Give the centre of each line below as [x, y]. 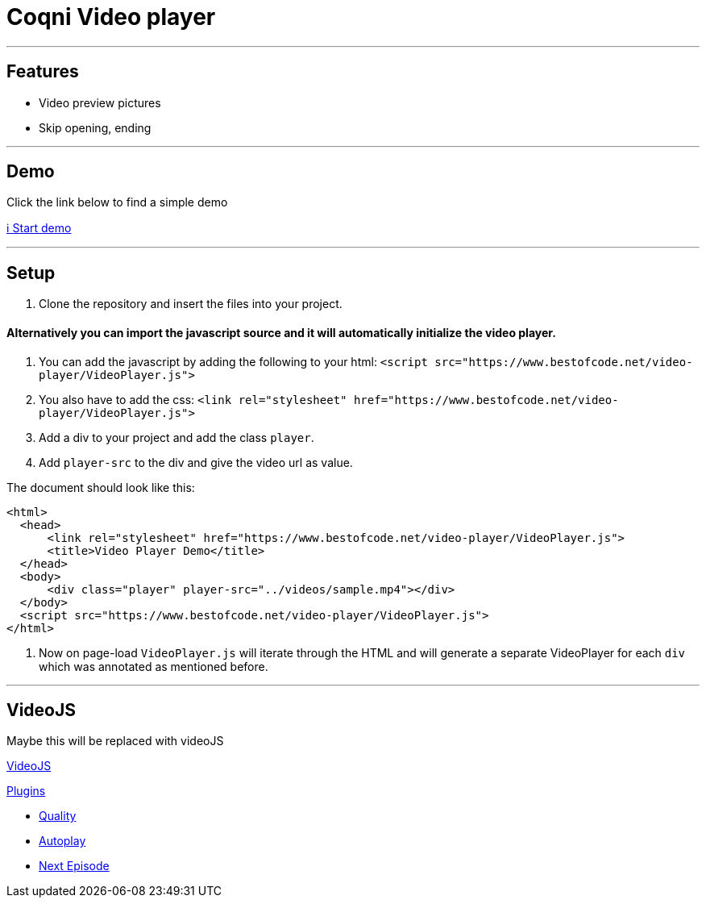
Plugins [26, 791]
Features [43, 72]
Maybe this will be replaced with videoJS [115, 741]
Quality [58, 816]
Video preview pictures [100, 102]
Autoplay [62, 841]
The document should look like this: [101, 487]
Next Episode [74, 866]
